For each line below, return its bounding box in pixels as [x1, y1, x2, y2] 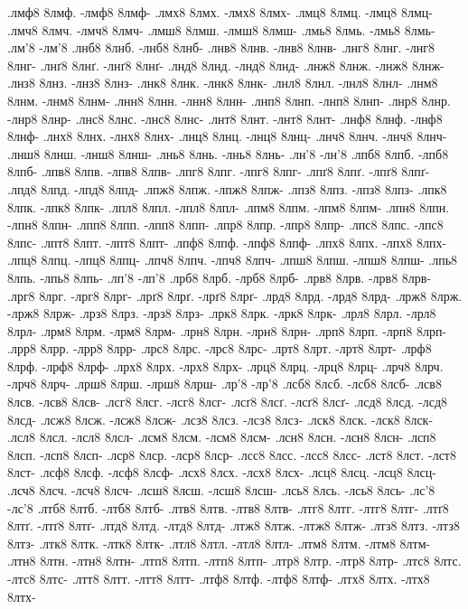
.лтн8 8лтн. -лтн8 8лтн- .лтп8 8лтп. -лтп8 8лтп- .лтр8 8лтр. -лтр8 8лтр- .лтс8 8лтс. [7, 551, 462, 570]
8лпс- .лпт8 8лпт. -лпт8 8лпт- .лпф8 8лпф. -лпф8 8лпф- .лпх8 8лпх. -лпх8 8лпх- [7, 232, 447, 251]
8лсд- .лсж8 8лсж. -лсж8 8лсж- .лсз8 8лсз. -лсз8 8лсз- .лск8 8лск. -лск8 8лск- [7, 409, 434, 428]
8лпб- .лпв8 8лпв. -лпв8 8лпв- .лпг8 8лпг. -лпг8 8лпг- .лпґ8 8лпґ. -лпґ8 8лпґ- [7, 162, 430, 181]
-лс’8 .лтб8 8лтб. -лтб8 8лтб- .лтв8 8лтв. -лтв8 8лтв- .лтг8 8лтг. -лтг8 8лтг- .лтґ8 [7, 498, 449, 517]
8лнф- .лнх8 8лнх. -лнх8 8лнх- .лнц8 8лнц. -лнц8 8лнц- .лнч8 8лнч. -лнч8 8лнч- [7, 126, 447, 145]
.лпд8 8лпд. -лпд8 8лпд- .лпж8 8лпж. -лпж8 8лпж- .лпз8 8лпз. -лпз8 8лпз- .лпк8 [7, 179, 447, 198]
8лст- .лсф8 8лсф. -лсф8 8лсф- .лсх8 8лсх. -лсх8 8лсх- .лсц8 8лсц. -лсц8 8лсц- [7, 463, 436, 482]
